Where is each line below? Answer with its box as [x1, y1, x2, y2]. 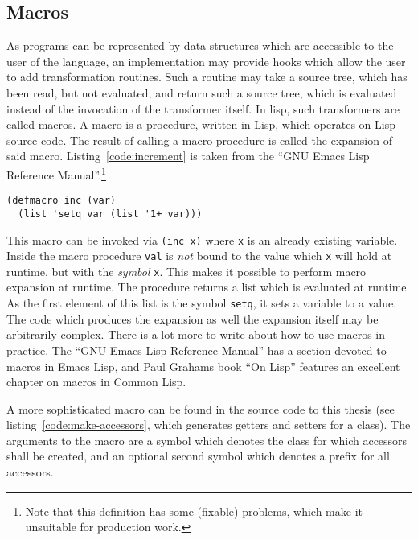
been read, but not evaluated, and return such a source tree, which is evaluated [6, 84, 397, 101]
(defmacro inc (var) [6, 195, 117, 207]
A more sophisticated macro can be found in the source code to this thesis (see [6, 400, 395, 417]
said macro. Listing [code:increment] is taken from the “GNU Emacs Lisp [6, 147, 370, 164]
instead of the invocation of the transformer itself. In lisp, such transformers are [6, 100, 400, 117]
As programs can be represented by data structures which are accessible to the [6, 37, 394, 54]
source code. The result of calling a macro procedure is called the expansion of [6, 131, 392, 148]
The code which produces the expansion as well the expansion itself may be [6, 310, 379, 327]
